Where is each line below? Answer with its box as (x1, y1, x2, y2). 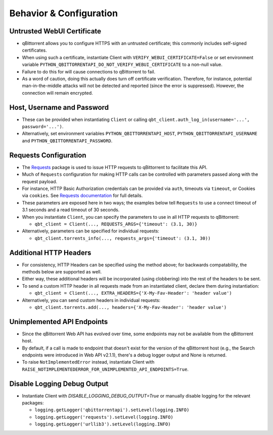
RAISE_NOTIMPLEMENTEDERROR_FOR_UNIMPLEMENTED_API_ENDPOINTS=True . (22, 366, 189, 372)
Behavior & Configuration (9, 8, 118, 19)
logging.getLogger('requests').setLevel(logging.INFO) (34, 414, 174, 420)
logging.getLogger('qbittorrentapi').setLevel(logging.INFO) (34, 407, 190, 413)
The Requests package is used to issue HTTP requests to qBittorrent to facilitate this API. (22, 164, 208, 170)
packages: (22, 400, 44, 406)
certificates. (22, 47, 48, 53)
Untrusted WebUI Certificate (9, 27, 101, 35)
